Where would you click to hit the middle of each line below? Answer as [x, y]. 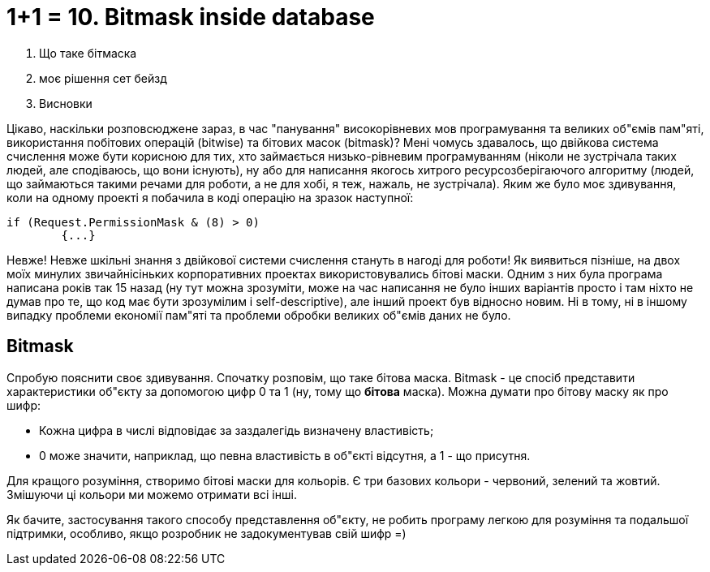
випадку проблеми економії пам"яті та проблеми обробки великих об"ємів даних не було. [259, 315]
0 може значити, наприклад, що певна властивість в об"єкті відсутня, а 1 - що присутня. [285, 455]
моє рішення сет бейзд [103, 78]
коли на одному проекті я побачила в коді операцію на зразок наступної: [210, 197]
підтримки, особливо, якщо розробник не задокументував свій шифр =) [207, 533]
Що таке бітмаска [88, 53]
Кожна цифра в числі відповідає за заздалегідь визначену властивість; [237, 430]
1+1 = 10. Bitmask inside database [191, 17]
